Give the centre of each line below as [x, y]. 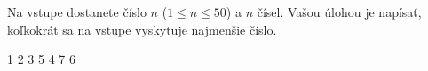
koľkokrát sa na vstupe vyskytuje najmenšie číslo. [142, 29]
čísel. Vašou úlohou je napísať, [339, 12]
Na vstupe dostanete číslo [77, 12]
